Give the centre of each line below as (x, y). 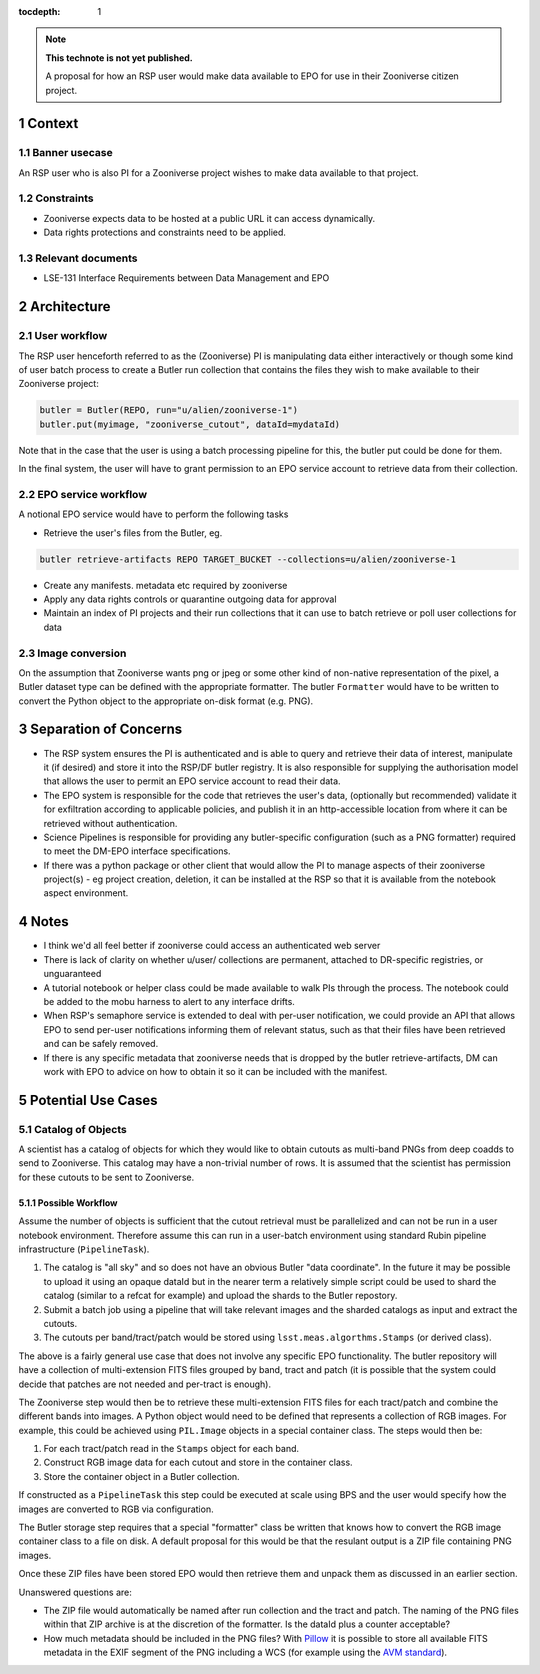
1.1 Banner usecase (66, 153)
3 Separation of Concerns (100, 729)
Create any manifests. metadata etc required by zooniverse (165, 585)
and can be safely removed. (101, 1044)
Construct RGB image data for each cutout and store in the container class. (198, 1462)
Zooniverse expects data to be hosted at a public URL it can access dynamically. (209, 218)
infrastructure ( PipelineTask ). (84, 1249)
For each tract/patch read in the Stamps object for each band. (171, 1449)
